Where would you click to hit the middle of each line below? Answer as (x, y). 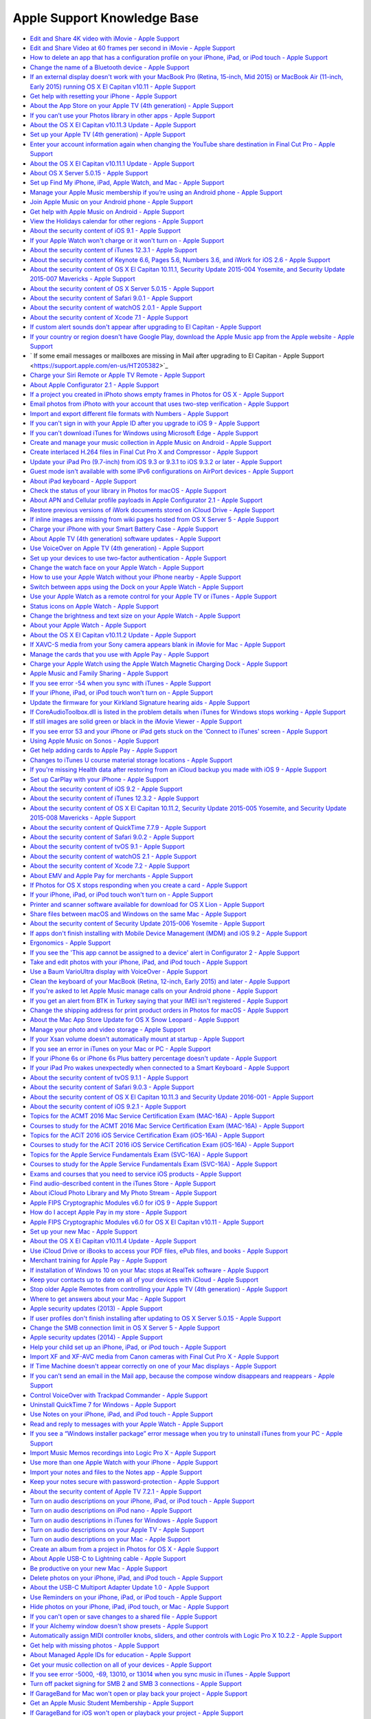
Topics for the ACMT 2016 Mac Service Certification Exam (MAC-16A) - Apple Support (152, 1116)
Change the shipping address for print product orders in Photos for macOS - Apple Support (159, 1010)
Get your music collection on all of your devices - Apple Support (121, 1665)
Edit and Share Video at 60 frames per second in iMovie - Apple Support (133, 47)
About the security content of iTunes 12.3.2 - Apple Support (114, 798)
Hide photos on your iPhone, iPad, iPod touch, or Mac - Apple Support (130, 1607)
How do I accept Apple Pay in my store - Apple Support (108, 1212)
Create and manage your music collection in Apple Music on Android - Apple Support (150, 442)
